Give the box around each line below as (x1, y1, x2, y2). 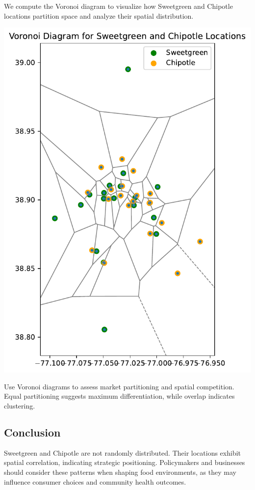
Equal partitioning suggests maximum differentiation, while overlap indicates (4, 391, 235, 401)
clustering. (4, 400, 35, 410)
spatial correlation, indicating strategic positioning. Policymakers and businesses (4, 457, 245, 467)
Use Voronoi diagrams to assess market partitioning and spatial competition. (4, 381, 234, 391)
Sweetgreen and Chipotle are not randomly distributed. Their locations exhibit (4, 447, 241, 458)
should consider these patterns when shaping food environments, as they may (4, 466, 236, 477)
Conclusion (4, 424, 61, 439)
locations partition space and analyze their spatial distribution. (4, 10, 194, 21)
